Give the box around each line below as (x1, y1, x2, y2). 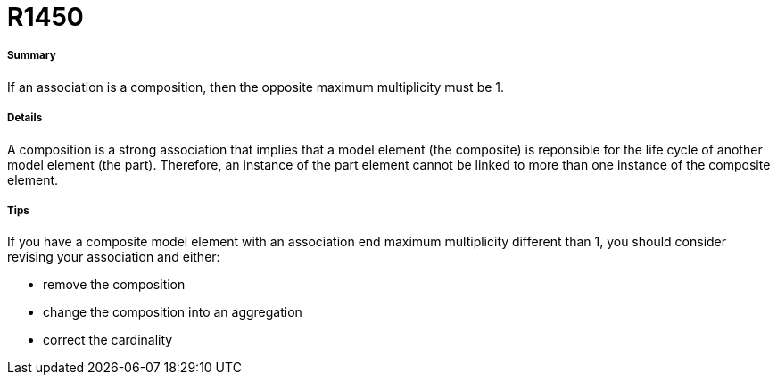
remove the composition (43, 277, 186, 293)
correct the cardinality (43, 332, 173, 348)
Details (7, 112, 43, 125)
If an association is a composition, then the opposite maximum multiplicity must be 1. (7, 79, 505, 95)
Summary (7, 49, 56, 62)
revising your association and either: (7, 249, 220, 265)
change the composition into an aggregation (43, 304, 302, 320)
